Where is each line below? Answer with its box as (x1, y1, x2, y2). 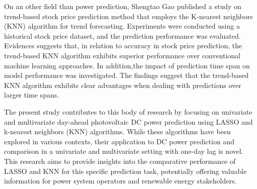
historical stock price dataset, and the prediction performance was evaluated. (4, 30, 241, 41)
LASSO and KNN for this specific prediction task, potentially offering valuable (4, 165, 247, 176)
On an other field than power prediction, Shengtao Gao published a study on (4, 1, 241, 11)
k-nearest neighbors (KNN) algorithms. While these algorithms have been (4, 126, 231, 137)
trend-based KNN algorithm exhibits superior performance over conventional (4, 50, 240, 60)
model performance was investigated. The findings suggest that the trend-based (4, 70, 249, 80)
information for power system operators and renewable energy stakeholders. (4, 175, 237, 186)
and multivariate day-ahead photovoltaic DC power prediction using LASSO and (4, 116, 253, 127)
